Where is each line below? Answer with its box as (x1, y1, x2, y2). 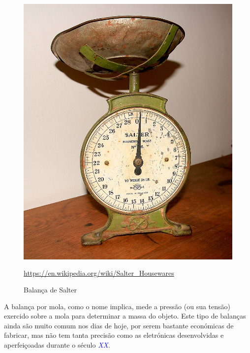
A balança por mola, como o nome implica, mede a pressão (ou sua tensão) (4, 301, 230, 311)
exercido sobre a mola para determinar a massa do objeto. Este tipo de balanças (4, 311, 246, 321)
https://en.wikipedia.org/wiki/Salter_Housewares (24, 268, 174, 278)
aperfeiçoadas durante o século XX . (4, 340, 110, 350)
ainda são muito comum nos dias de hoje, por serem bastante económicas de (4, 320, 234, 330)
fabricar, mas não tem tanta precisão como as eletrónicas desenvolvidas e (4, 330, 224, 340)
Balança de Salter (24, 285, 77, 295)
